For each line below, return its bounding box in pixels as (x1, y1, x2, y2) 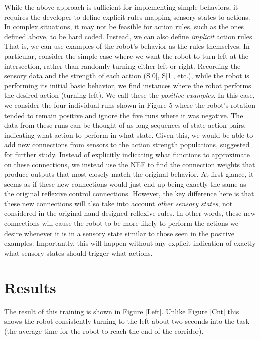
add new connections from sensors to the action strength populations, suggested (4, 139, 250, 150)
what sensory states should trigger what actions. (4, 247, 153, 258)
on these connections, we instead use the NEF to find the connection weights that (4, 159, 255, 169)
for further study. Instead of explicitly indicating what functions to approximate (4, 149, 250, 159)
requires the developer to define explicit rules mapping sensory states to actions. (4, 11, 250, 22)
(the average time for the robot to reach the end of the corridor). (4, 325, 204, 336)
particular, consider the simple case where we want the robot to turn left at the (4, 50, 248, 61)
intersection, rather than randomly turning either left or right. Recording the (4, 60, 241, 71)
